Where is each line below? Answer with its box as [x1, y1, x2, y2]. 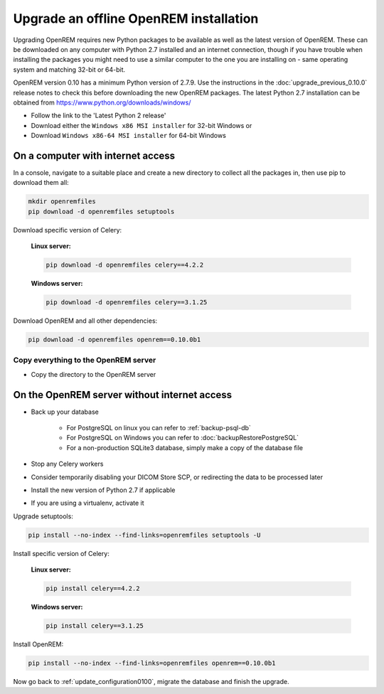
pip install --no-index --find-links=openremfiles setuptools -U [28, 530, 261, 539]
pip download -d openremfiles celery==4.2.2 [46, 261, 204, 269]
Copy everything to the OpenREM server [13, 356, 156, 365]
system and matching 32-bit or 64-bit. [13, 65, 126, 74]
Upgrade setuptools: [13, 512, 74, 520]
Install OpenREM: [13, 640, 64, 648]
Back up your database [31, 407, 99, 416]
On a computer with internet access [13, 149, 176, 161]
